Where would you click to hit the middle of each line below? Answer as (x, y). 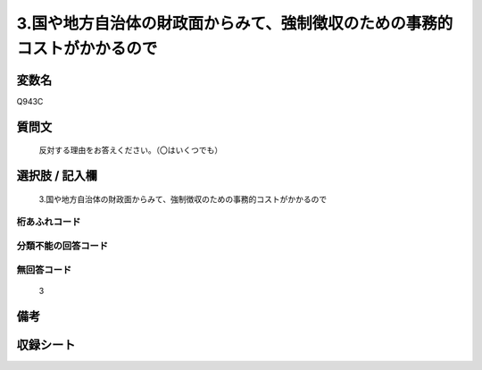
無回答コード (44, 270)
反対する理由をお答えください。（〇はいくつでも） (131, 150)
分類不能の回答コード (62, 246)
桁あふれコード (49, 222)
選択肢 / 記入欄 (57, 176)
